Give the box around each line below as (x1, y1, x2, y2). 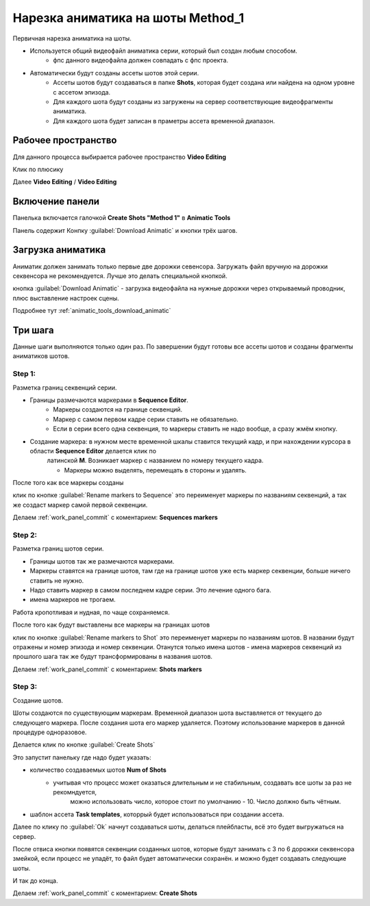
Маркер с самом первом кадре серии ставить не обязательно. (53, 415, 239, 423)
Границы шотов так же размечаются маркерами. (29, 557, 175, 565)
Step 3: (12, 682, 38, 692)
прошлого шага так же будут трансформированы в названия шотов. (12, 653, 212, 661)
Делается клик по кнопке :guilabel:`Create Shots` (12, 740, 156, 749)
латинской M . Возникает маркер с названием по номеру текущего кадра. (47, 456, 264, 465)
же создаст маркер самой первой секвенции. (12, 501, 148, 509)
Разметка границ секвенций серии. (12, 383, 117, 392)
